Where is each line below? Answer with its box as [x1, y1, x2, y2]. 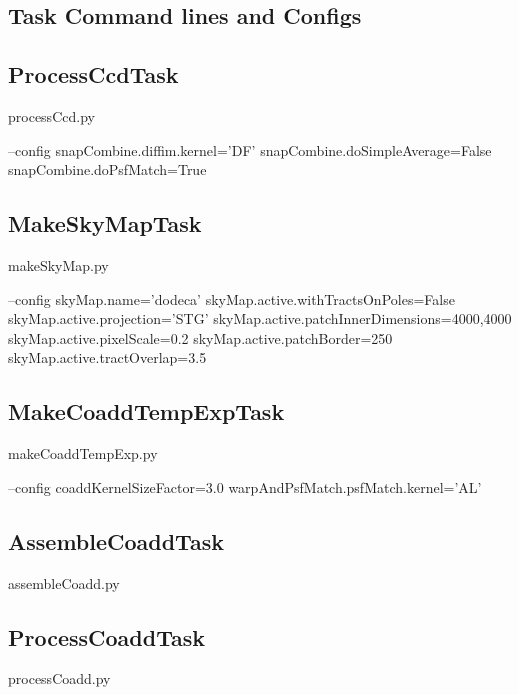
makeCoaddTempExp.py [8, 443, 158, 464]
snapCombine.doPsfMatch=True [8, 159, 207, 180]
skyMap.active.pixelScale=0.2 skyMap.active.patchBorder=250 [8, 327, 393, 348]
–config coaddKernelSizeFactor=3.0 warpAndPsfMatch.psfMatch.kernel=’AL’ [8, 476, 482, 497]
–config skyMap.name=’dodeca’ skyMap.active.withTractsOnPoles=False [8, 288, 455, 309]
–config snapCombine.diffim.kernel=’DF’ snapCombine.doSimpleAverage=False [8, 139, 492, 160]
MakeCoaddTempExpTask [8, 396, 285, 427]
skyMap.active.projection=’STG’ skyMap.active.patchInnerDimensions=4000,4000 [8, 308, 512, 329]
